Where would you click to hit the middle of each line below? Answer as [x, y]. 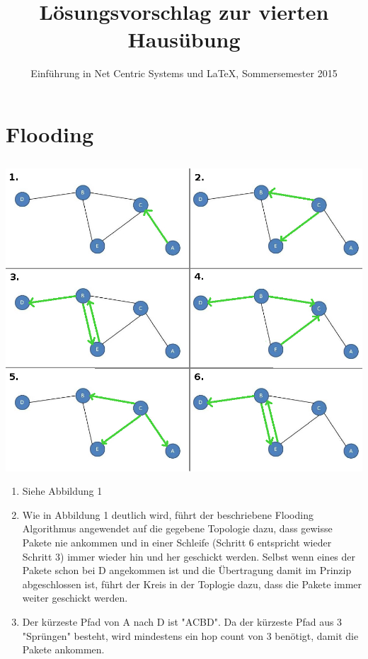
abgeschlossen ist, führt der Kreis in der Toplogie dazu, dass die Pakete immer [192, 584]
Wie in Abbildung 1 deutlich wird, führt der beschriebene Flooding [168, 514]
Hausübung [184, 39]
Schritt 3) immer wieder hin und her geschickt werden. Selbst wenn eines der [189, 556]
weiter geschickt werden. [75, 598]
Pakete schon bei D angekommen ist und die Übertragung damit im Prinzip [187, 570]
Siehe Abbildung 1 [62, 491]
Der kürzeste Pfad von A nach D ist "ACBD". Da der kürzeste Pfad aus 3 [182, 621]
